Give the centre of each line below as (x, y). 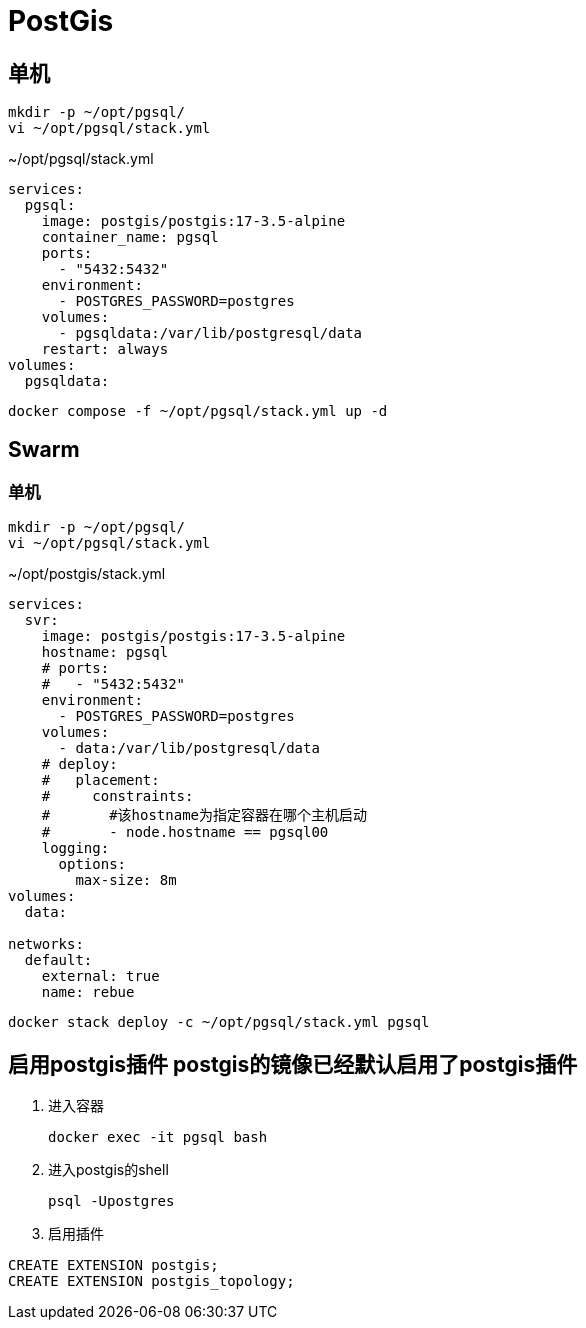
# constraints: (117, 796)
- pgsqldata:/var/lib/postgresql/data (210, 333)
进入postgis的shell (108, 1170)
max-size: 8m (126, 880)
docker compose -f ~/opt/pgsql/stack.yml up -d (198, 411)
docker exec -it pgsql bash (158, 1137)
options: (92, 864)
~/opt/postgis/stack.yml (87, 574)
